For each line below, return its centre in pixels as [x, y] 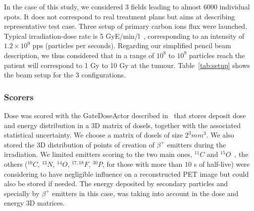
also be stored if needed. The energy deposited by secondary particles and [116, 183]
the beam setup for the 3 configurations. [65, 75]
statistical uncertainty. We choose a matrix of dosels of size [94, 135]
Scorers [19, 97]
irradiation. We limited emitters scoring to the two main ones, [98, 154]
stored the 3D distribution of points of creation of [79, 144]
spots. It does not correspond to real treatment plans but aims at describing [120, 16]
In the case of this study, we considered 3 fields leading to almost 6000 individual [127, 6]
